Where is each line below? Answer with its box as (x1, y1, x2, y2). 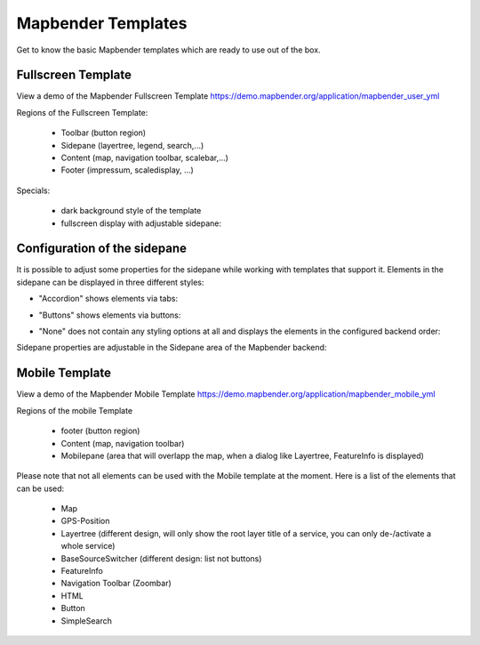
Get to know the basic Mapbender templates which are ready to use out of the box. (16, 44, 321, 55)
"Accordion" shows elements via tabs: (38, 294, 178, 304)
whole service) (60, 541, 116, 552)
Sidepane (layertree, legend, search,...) (60, 140, 204, 150)
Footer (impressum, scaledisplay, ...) (60, 165, 195, 175)
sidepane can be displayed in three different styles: (16, 277, 204, 287)
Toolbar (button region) (60, 127, 147, 138)
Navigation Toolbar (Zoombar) (60, 578, 172, 589)
